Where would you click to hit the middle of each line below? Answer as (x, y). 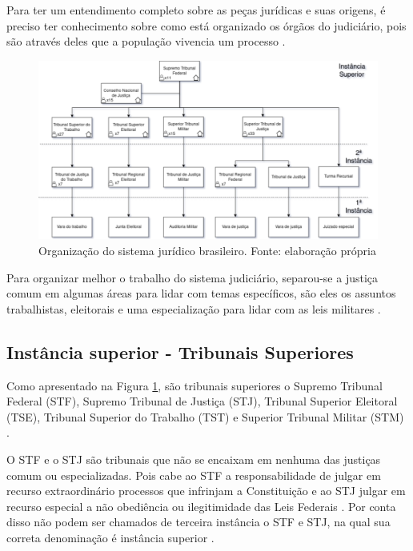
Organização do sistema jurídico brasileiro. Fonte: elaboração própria (207, 251)
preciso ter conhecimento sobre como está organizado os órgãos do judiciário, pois (206, 25)
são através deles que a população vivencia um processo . (146, 41)
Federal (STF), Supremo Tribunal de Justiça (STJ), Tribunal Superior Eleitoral (202, 401)
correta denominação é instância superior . (110, 537)
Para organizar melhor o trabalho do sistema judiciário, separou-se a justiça (192, 277)
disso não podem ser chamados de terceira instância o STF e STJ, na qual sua (198, 522)
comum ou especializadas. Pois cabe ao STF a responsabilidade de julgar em (194, 475)
